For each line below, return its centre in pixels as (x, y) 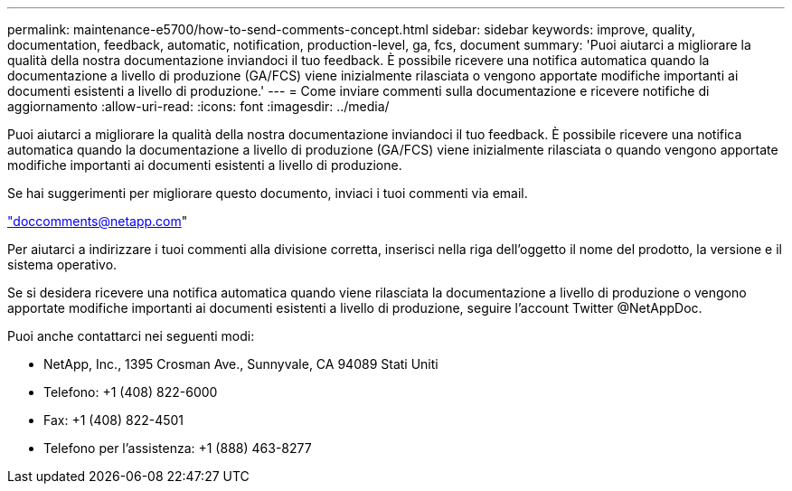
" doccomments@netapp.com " (98, 221)
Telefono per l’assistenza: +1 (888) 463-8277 (178, 448)
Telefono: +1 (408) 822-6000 (131, 392)
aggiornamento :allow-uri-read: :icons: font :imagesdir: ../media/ (198, 106)
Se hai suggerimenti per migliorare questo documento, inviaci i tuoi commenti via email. (268, 193)
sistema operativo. (62, 264)
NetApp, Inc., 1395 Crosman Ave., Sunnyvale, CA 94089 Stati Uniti (241, 364)
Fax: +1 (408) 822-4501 (114, 420)
